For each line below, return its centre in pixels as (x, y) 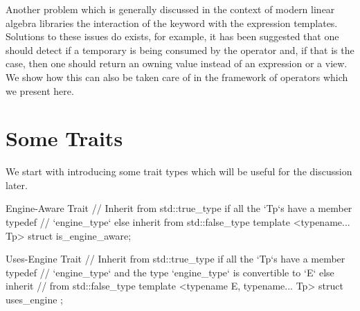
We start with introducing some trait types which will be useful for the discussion (179, 171)
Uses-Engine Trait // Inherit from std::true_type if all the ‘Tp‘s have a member (175, 259)
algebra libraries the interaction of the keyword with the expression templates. (172, 23)
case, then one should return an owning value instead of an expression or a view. (177, 63)
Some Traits (64, 138)
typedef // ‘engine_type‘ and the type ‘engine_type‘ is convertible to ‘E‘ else (170, 272)
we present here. (40, 90)
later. (17, 185)
